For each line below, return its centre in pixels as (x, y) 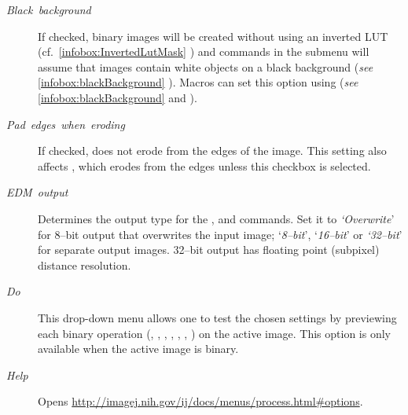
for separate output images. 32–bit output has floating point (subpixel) (209, 250)
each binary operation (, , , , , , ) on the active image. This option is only (215, 333)
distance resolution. (85, 264)
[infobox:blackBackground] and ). (118, 97)
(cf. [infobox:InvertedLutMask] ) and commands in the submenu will (204, 51)
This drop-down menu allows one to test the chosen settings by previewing (217, 317)
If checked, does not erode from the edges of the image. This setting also (212, 151)
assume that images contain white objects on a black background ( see (206, 66)
